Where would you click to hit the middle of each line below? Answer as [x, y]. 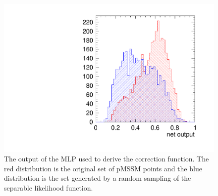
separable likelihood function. [49, 188]
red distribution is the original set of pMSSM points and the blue [103, 168]
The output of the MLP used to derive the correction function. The [107, 159]
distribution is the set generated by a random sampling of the [98, 178]
